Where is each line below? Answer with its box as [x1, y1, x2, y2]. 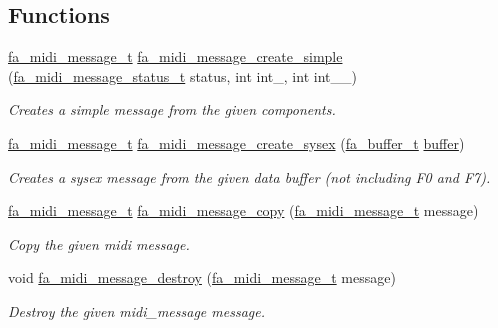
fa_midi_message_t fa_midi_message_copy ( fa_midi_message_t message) [8, 200, 479, 221]
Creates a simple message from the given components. [8, 99, 336, 120]
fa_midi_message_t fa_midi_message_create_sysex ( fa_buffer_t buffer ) [8, 132, 465, 153]
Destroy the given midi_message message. [8, 300, 265, 321]
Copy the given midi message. [8, 233, 190, 254]
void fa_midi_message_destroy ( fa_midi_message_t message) [8, 267, 396, 288]
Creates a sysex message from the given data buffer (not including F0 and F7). [8, 166, 491, 187]
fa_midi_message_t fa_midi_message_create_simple [8, 46, 343, 67]
